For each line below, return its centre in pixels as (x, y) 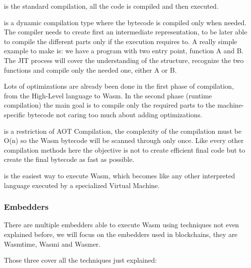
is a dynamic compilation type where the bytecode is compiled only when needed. (125, 22)
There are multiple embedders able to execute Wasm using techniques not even (122, 225)
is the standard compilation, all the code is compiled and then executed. (111, 6)
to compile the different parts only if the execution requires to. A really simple (121, 41)
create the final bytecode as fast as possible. (69, 159)
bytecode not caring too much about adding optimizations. (115, 114)
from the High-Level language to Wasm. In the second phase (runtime (108, 95)
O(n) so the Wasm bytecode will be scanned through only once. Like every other (124, 140)
